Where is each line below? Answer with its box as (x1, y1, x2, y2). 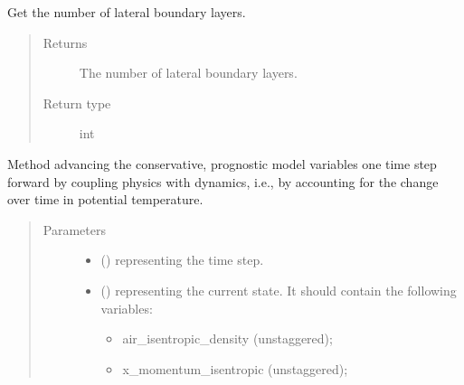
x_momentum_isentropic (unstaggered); (122, 359, 348, 378)
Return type (43, 93, 111, 112)
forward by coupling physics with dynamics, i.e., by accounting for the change (7, 172, 439, 191)
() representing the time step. (100, 250, 264, 269)
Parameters (43, 220, 106, 239)
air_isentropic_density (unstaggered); (122, 329, 333, 348)
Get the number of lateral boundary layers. (7, 3, 246, 21)
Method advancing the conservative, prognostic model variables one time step (7, 154, 437, 173)
